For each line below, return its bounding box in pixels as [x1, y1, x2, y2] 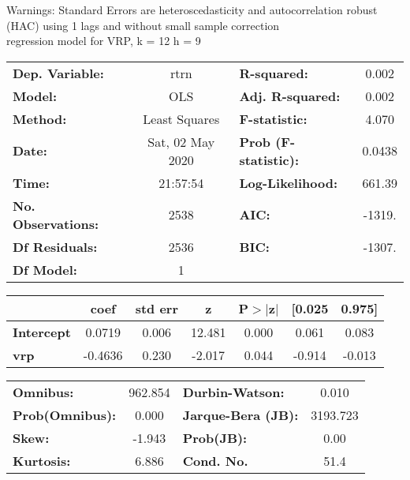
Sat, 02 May [147, 132, 215, 151]
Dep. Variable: [13, 63, 104, 82]
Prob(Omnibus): [13, 405, 117, 424]
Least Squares [143, 109, 220, 128]
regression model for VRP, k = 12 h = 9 [6, 32, 201, 49]
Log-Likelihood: [239, 173, 338, 192]
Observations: [13, 214, 99, 233]
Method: [13, 109, 67, 128]
